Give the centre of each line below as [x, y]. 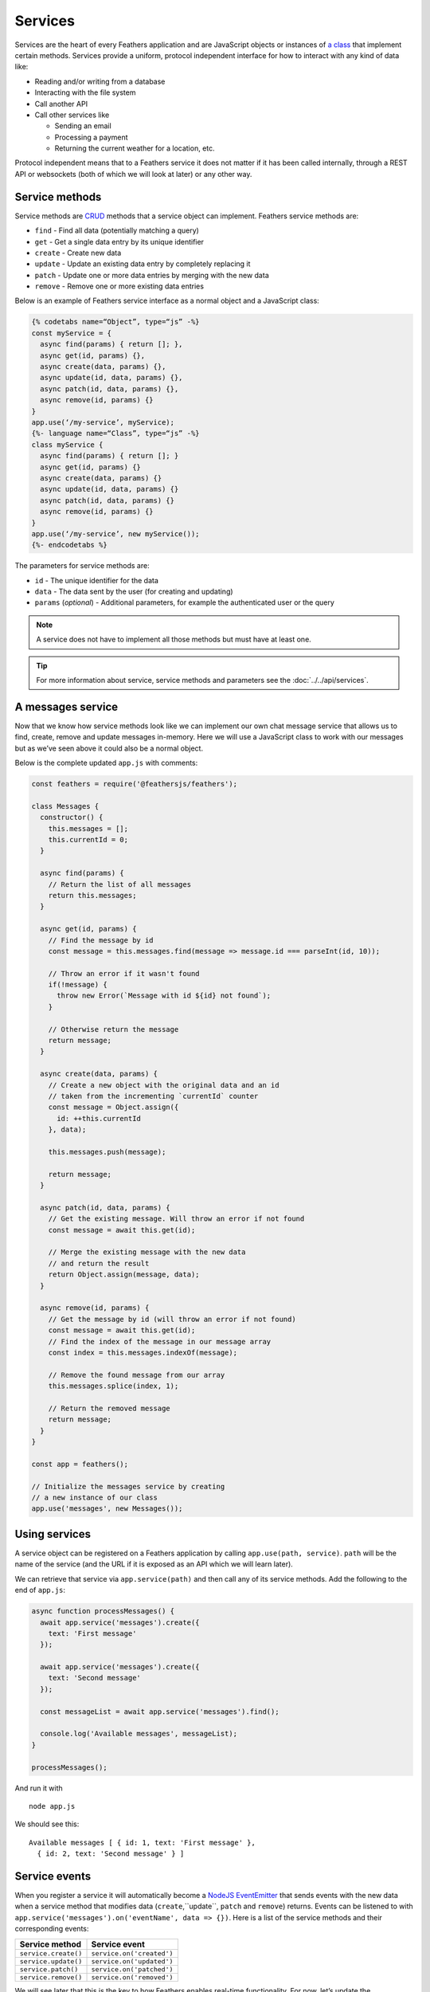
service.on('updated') [132, 1961]
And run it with [39, 1788]
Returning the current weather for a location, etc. [135, 148]
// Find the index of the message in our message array [160, 1341]
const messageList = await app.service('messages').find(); [160, 1712]
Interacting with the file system [85, 92]
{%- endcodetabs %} [69, 545]
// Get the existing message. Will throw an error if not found [176, 1219]
